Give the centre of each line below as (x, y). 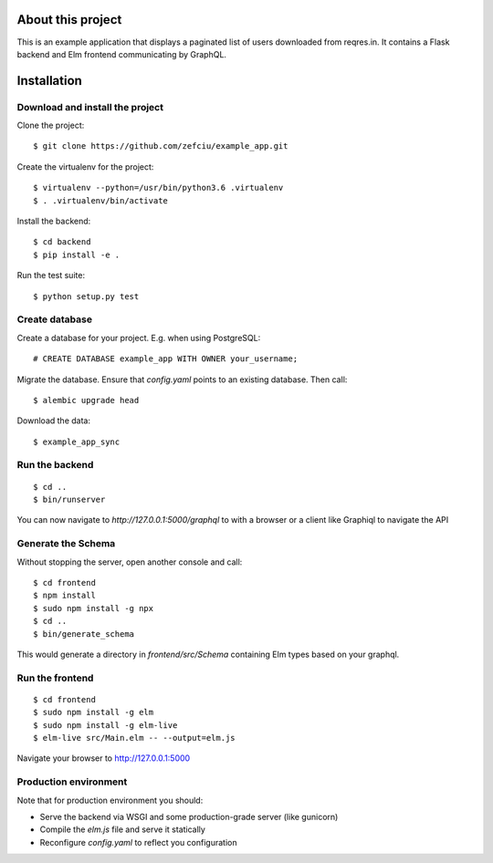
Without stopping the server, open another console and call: (130, 562)
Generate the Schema (66, 544)
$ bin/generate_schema (84, 634)
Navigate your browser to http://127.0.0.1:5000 (104, 758)
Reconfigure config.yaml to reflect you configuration (138, 842)
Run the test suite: (51, 276)
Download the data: (54, 421)
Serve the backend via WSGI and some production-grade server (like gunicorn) (189, 816)
